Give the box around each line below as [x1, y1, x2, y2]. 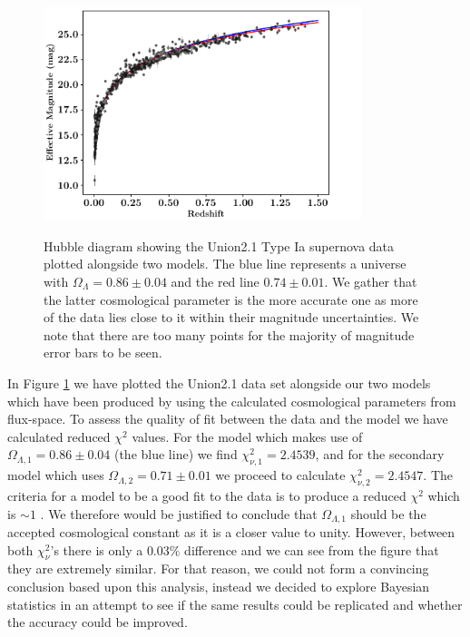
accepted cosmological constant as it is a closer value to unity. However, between [7, 523, 455, 541]
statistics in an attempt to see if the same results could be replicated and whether [7, 594, 463, 613]
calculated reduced [7, 426, 111, 446]
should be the [350, 504, 426, 523]
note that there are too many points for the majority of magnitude [44, 325, 415, 344]
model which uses [7, 465, 104, 485]
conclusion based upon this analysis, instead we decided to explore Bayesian [7, 576, 430, 595]
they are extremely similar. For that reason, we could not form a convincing [7, 559, 429, 578]
